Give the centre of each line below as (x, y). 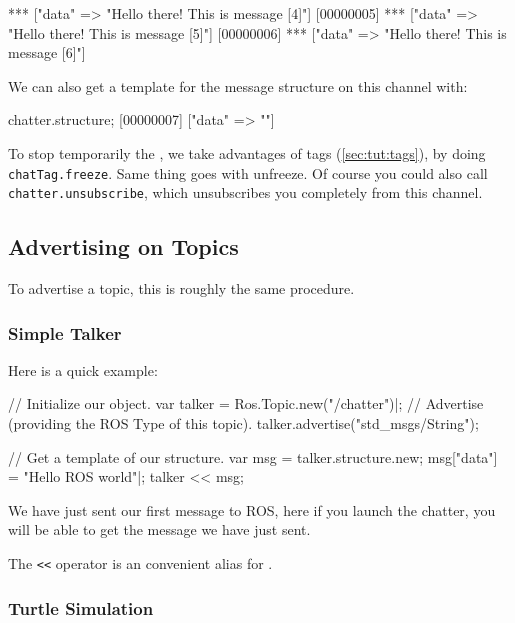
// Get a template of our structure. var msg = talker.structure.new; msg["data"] (253, 456)
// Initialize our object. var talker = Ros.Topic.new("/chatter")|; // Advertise (246, 403)
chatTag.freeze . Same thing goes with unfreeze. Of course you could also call (248, 172)
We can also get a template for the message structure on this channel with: (238, 85)
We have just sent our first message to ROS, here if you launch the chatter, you (252, 509)
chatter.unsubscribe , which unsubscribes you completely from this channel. (245, 192)
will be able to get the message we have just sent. (159, 529)
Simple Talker (65, 332)
